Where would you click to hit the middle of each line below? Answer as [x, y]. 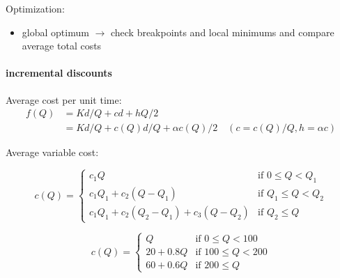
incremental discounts [59, 73]
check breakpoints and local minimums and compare [222, 32]
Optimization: [35, 8]
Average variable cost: [52, 152]
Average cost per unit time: [64, 99]
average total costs [62, 46]
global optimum [55, 32]
